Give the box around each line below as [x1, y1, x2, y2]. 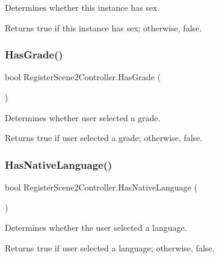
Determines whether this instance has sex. [5, 1, 160, 13]
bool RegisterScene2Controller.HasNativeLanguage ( [5, 181, 197, 193]
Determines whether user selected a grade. [5, 111, 161, 124]
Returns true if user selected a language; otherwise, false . [5, 241, 215, 254]
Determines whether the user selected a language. [5, 221, 187, 234]
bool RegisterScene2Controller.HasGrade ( [5, 71, 161, 83]
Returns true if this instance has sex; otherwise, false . [5, 21, 202, 34]
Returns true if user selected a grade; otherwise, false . [5, 131, 203, 144]
